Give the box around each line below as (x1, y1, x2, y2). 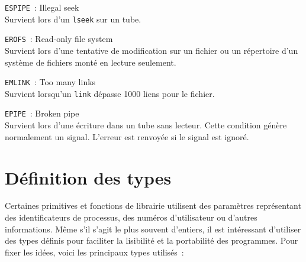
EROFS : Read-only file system (5, 33, 113, 45)
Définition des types (5, 165, 172, 189)
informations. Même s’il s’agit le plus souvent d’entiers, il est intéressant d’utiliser (5, 222, 301, 235)
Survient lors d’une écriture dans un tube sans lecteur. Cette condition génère (5, 119, 287, 131)
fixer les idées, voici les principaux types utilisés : (5, 245, 184, 258)
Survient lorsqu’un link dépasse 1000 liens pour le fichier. (5, 87, 215, 99)
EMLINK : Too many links (5, 76, 96, 88)
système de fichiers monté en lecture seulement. (5, 56, 176, 68)
